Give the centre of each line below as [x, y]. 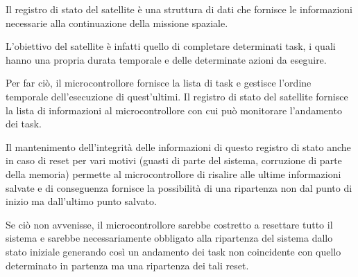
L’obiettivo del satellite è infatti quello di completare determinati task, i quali [171, 46]
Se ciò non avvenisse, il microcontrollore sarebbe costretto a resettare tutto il [169, 224]
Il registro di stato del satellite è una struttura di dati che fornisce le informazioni [179, 9]
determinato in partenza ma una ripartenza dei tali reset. [127, 265]
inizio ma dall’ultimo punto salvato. [81, 201]
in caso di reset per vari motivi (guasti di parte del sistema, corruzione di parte [174, 160]
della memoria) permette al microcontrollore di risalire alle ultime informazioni [173, 173]
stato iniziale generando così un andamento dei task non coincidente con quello [173, 251]
